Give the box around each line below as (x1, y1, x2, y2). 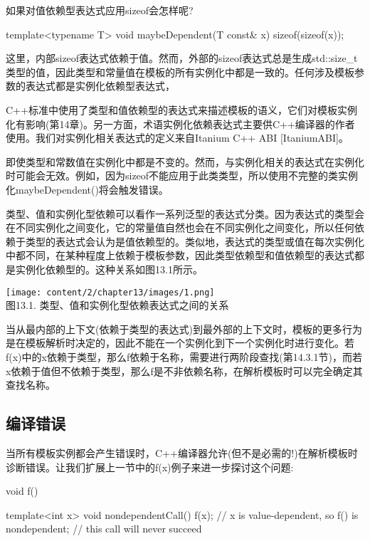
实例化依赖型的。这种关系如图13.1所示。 (15, 261, 203, 276)
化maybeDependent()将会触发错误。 (6, 182, 169, 196)
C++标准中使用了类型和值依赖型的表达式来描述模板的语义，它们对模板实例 (6, 102, 357, 117)
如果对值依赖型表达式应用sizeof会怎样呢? (6, 3, 194, 17)
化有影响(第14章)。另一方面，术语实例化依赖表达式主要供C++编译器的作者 (6, 116, 355, 131)
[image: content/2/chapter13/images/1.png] (6, 287, 215, 298)
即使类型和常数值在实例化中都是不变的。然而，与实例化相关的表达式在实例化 (6, 154, 364, 169)
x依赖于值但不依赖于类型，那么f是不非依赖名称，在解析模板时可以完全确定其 (6, 363, 363, 378)
